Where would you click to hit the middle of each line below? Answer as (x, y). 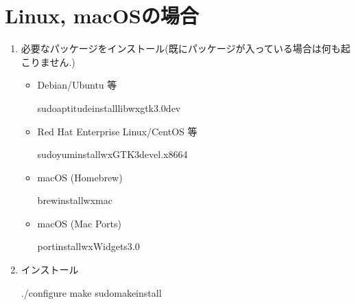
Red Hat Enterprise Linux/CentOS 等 (117, 131)
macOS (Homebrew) (80, 177)
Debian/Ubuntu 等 (77, 85)
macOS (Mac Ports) (80, 223)
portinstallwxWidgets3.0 (88, 246)
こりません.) (48, 61)
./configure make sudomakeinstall (91, 292)
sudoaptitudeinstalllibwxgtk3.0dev (109, 108)
